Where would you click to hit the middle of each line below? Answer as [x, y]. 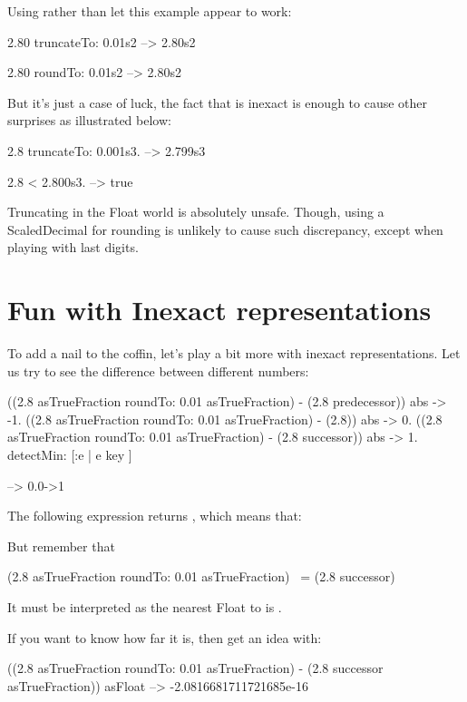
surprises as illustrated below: [89, 120]
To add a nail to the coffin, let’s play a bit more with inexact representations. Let [234, 353]
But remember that [61, 546]
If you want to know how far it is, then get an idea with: [165, 637]
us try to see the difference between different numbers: [158, 370]
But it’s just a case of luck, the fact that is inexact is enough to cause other [218, 102]
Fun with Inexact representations [219, 310]
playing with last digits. [73, 247]
